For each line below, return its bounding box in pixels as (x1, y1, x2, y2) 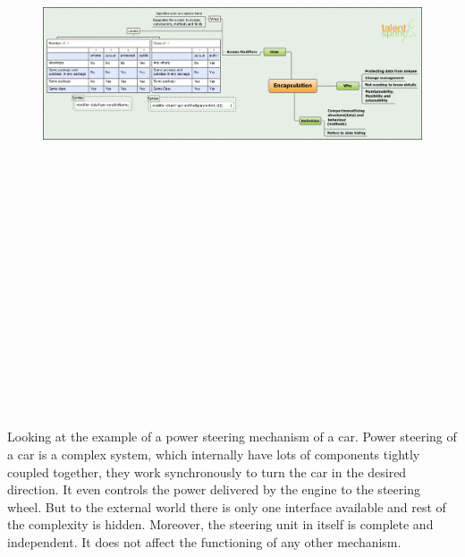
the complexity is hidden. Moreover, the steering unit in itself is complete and (7, 515, 434, 534)
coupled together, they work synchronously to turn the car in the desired (7, 462, 407, 481)
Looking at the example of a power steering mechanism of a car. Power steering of (7, 427, 457, 446)
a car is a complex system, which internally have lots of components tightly (7, 445, 420, 464)
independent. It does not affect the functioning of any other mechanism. (7, 533, 402, 552)
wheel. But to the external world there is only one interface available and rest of (7, 497, 446, 516)
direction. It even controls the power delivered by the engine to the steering (7, 480, 420, 499)
